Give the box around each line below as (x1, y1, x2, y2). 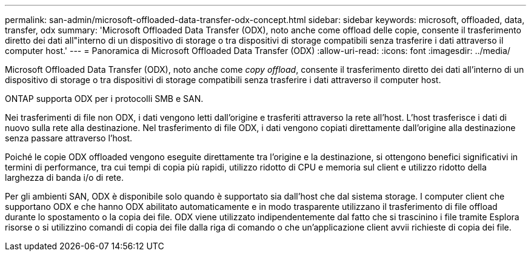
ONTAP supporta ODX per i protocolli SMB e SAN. (5, 93, 204, 104)
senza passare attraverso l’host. (5, 133, 133, 143)
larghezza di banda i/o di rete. (5, 172, 124, 183)
